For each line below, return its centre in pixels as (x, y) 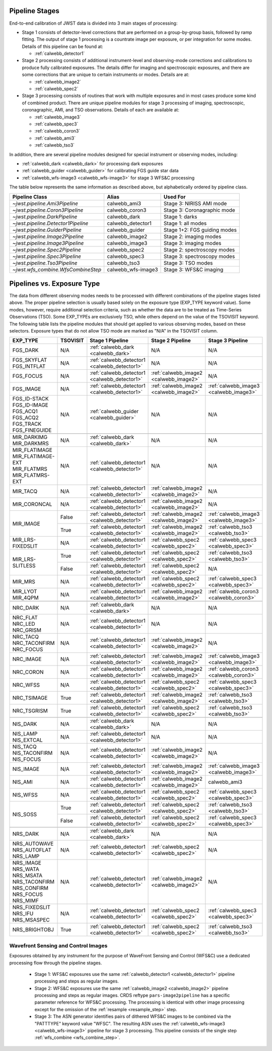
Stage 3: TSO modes (188, 263)
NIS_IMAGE (26, 769)
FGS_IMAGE (27, 389)
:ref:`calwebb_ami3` (55, 138)
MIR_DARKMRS (30, 443)
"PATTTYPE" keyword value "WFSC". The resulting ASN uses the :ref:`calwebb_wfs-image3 (130, 1023)
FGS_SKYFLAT (30, 360)
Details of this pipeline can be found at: (62, 46)
